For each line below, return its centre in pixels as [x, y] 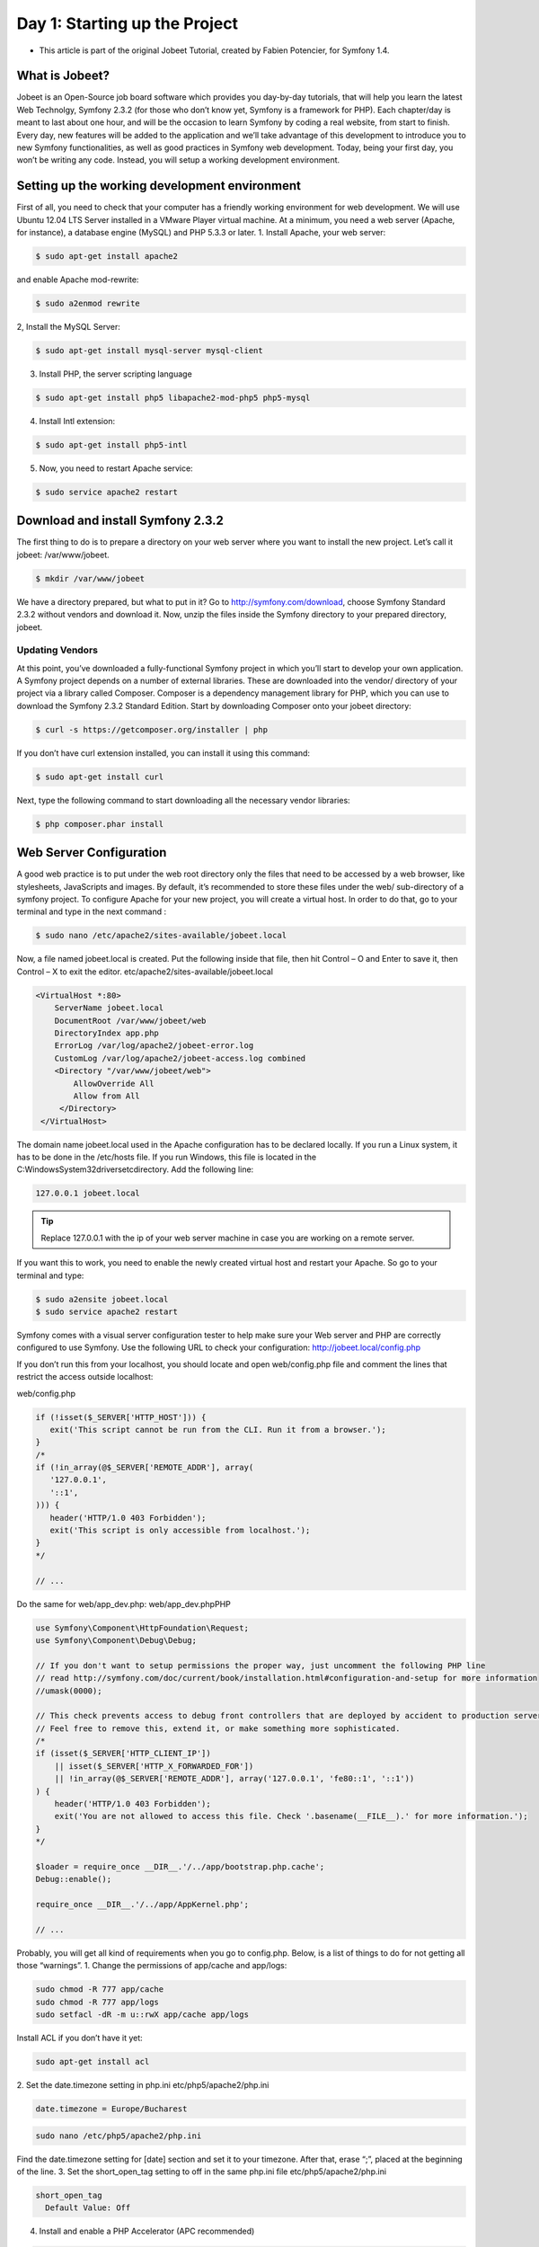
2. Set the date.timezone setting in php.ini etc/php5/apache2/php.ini [143, 2085]
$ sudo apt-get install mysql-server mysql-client [150, 351]
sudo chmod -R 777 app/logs [97, 2002]
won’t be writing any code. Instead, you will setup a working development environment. [178, 160]
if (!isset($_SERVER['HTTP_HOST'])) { [121, 1417]
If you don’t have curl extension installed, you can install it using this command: [163, 753]
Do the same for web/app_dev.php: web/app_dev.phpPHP [124, 1603]
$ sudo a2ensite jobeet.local [102, 1299]
